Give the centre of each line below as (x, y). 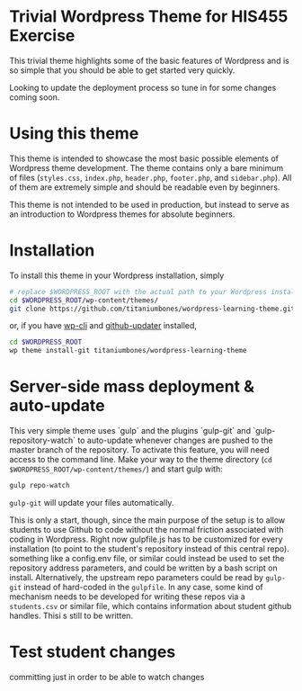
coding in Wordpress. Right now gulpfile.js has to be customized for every (146, 539)
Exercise (42, 36)
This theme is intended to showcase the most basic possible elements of (144, 158)
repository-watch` (43, 440)
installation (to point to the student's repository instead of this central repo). (149, 549)
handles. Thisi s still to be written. (71, 615)
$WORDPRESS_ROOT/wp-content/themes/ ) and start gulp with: (116, 469)
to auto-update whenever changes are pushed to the (176, 440)
